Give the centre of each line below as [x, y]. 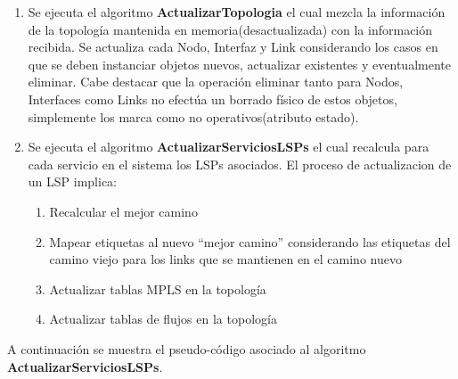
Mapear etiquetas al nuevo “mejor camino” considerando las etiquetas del [250, 241]
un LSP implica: [72, 181]
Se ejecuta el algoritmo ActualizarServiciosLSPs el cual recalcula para [229, 147]
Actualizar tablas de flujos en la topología [163, 319]
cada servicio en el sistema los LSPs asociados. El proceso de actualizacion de [240, 164]
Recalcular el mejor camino [123, 211]
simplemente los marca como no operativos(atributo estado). [193, 116]
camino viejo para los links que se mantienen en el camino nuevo [225, 259]
